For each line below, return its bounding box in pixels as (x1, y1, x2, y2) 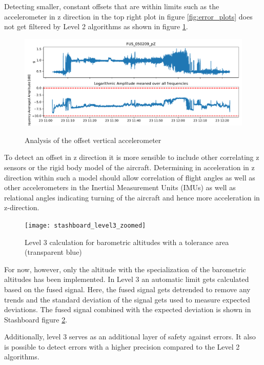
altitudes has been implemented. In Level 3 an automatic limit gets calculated (4, 274, 249, 285)
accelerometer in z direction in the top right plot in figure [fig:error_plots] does (4, 11, 253, 22)
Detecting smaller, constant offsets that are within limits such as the (4, 1, 219, 11)
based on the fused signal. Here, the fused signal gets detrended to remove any (4, 283, 251, 294)
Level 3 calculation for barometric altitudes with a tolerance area (25, 236, 229, 247)
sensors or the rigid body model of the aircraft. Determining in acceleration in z (4, 161, 255, 172)
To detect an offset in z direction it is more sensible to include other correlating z (4, 152, 259, 163)
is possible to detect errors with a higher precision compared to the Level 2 (4, 341, 240, 352)
